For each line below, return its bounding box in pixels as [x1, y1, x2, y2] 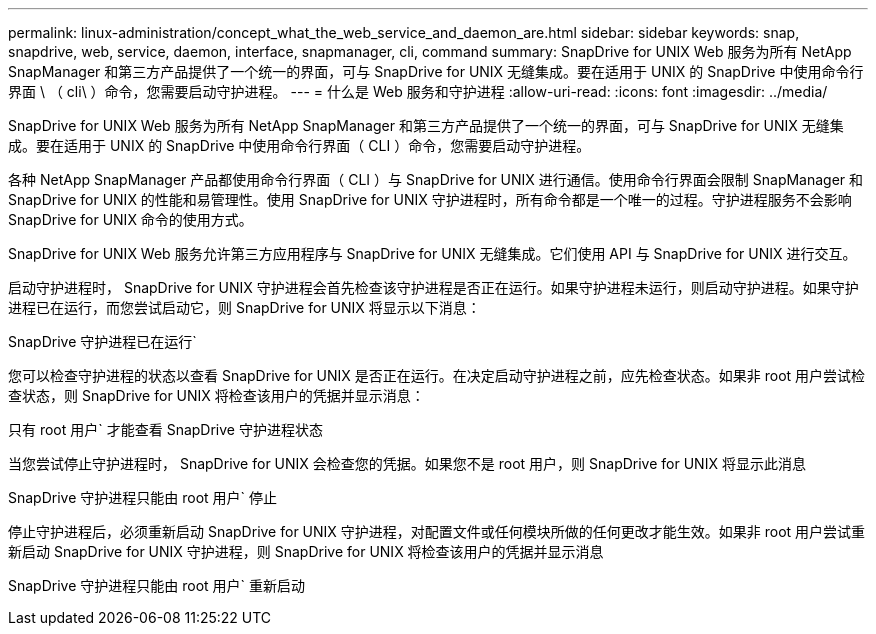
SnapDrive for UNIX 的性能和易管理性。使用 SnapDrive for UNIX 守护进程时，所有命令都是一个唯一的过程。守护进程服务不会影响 [8, 191, 852, 208]
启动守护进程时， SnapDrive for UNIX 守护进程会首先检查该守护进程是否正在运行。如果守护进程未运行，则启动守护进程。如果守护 [8, 279, 859, 296]
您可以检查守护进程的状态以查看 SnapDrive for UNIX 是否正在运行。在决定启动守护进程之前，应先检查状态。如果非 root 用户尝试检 [8, 367, 866, 384]
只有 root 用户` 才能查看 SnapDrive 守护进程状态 [8, 421, 323, 438]
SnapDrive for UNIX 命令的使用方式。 [8, 211, 253, 228]
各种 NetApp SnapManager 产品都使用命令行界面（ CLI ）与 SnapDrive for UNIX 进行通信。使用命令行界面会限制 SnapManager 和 [8, 171, 864, 188]
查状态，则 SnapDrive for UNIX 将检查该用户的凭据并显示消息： [8, 387, 425, 404]
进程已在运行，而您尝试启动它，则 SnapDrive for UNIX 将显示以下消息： [8, 299, 481, 316]
